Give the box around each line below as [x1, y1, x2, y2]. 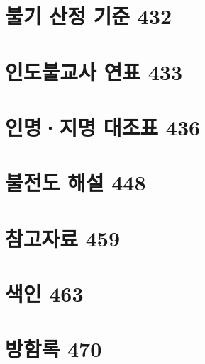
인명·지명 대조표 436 [5, 112, 201, 141]
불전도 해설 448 [5, 168, 146, 197]
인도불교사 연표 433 [5, 57, 183, 86]
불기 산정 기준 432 [5, 1, 172, 30]
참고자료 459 [5, 223, 121, 252]
